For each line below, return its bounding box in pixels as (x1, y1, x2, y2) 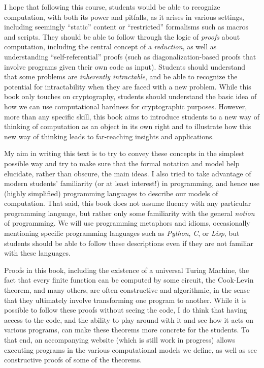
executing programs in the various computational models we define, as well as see (4, 344, 257, 355)
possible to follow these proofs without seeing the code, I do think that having (4, 304, 247, 315)
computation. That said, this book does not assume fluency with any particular (4, 198, 251, 208)
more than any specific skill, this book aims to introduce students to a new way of (4, 111, 259, 121)
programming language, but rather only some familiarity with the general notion (4, 207, 255, 218)
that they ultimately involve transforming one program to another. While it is (4, 294, 247, 305)
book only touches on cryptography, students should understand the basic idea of (4, 91, 257, 102)
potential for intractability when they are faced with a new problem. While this (4, 81, 251, 91)
